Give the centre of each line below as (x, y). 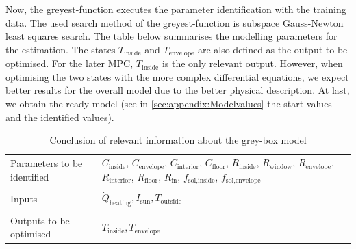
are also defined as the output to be (272, 49)
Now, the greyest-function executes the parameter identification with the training (176, 9)
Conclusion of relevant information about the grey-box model (178, 140)
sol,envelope (243, 180)
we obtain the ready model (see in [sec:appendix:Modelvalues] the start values (169, 104)
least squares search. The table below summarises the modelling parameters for (171, 36)
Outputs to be (40, 220)
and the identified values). (60, 117)
